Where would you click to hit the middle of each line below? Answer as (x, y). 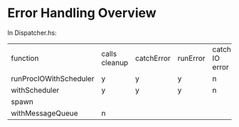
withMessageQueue (44, 113)
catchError (153, 58)
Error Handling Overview (82, 13)
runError (191, 58)
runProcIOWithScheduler (53, 78)
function (25, 58)
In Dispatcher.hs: (32, 33)
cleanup (115, 62)
